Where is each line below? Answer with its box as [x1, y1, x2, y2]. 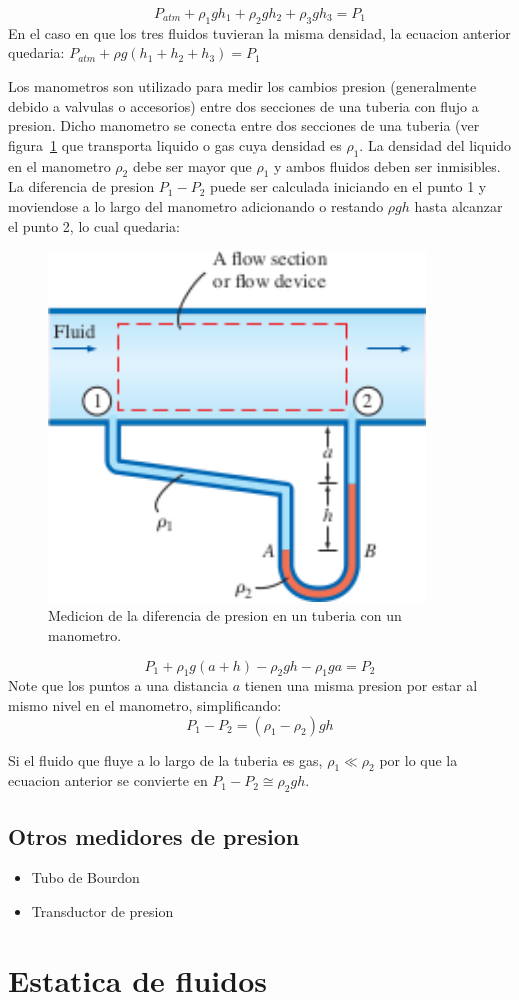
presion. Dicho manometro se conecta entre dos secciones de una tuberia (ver [8, 115, 480, 136]
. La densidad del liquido [359, 134, 511, 155]
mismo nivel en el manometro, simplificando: [8, 695, 282, 716]
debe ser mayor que [132, 155, 252, 176]
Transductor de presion [31, 901, 174, 922]
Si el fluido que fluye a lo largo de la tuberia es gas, [8, 749, 323, 770]
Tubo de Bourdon [31, 867, 140, 888]
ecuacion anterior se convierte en [8, 770, 208, 791]
